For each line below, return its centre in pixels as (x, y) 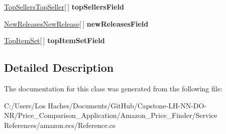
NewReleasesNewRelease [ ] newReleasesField (76, 23)
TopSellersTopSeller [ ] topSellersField (64, 7)
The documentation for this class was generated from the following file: (113, 88)
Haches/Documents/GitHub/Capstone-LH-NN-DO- (127, 105)
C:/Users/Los (25, 105)
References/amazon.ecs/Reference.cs (60, 125)
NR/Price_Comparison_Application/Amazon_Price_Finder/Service (111, 115)
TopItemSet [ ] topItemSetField (54, 40)
